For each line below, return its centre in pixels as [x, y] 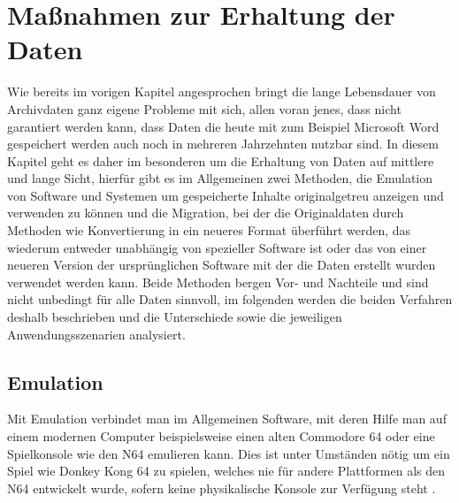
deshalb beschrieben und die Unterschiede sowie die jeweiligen [175, 317]
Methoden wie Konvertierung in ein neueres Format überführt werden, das [209, 230]
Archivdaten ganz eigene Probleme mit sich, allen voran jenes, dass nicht [204, 108]
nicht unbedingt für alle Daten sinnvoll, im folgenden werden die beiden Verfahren [230, 299]
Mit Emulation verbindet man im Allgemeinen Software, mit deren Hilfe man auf [227, 419]
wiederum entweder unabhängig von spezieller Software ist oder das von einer [217, 247]
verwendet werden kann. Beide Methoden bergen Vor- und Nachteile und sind [218, 282]
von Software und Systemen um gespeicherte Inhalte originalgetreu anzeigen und [226, 195]
